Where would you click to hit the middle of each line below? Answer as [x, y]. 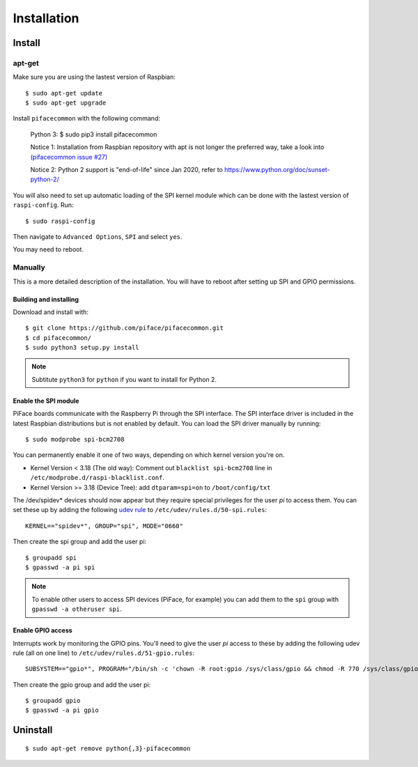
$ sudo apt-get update [64, 93]
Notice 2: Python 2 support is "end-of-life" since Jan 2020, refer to [126, 170]
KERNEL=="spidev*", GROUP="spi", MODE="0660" [104, 526]
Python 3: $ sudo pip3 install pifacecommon [94, 134]
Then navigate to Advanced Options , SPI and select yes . [98, 237]
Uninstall [33, 730]
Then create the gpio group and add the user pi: [82, 684]
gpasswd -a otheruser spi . [77, 609]
